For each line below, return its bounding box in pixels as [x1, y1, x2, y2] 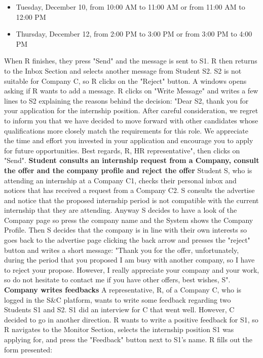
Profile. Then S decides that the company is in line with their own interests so [4, 224, 247, 235]
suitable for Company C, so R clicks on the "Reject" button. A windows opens [4, 75, 247, 86]
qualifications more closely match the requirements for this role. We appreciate [4, 125, 248, 136]
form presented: [4, 344, 53, 354]
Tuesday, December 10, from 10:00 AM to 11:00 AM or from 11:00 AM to [16, 2, 245, 12]
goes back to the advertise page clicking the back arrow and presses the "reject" [4, 235, 250, 245]
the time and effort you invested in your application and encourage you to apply [4, 135, 253, 146]
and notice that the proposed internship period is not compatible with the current [4, 194, 259, 205]
